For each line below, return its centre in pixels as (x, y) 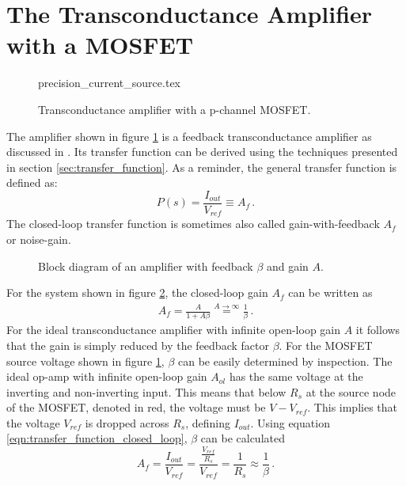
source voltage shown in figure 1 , (85, 361)
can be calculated (243, 438)
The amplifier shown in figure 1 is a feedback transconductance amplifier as (189, 136)
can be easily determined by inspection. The (285, 361)
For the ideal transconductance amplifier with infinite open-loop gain (174, 330)
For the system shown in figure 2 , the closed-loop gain (137, 292)
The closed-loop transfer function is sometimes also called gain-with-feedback (193, 224)
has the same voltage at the (296, 376)
